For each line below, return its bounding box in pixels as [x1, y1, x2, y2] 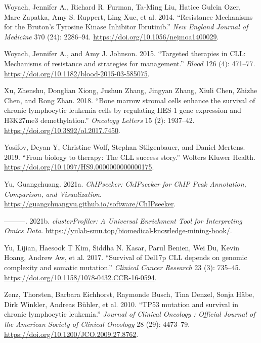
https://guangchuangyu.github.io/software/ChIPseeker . [4, 198, 176, 209]
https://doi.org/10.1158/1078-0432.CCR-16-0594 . [4, 272, 157, 282]
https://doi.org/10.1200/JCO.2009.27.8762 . [4, 328, 139, 339]
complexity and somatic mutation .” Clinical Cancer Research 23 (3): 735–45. [4, 262, 241, 273]
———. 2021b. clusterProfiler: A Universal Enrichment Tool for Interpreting [4, 215, 242, 226]
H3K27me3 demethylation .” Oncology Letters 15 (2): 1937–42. [4, 114, 195, 125]
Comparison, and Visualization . [4, 188, 102, 199]
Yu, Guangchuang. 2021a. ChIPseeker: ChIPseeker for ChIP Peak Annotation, [4, 178, 246, 189]
